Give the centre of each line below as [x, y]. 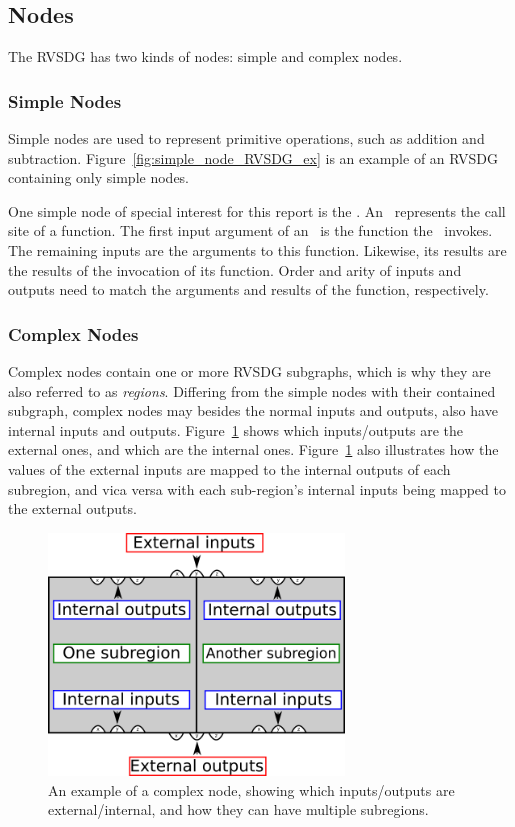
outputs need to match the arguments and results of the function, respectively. [248, 289]
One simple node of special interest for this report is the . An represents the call [257, 210]
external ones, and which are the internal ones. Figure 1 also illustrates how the [253, 449]
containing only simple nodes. [99, 177]
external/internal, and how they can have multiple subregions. [238, 809]
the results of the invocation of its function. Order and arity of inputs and [235, 269]
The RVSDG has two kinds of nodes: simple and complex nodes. [205, 56]
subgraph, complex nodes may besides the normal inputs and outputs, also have [253, 410]
